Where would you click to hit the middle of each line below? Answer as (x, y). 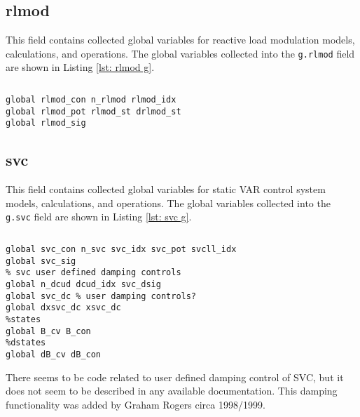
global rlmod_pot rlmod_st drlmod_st (94, 111)
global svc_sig (41, 261)
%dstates (26, 343)
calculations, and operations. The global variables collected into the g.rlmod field (180, 53)
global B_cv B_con (48, 331)
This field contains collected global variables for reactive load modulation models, (180, 40)
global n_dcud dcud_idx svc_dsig (83, 285)
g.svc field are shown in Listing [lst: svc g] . (99, 217)
